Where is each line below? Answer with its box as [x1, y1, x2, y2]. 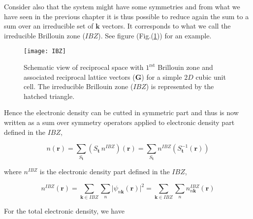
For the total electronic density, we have [4, 205, 125, 216]
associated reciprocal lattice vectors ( [24, 71, 135, 82]
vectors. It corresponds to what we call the [102, 21, 231, 31]
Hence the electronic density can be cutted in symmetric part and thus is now [4, 107, 239, 118]
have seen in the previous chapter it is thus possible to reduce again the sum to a [4, 11, 249, 21]
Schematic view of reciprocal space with [24, 62, 144, 72]
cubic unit [195, 71, 226, 82]
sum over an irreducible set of [4, 21, 94, 31]
